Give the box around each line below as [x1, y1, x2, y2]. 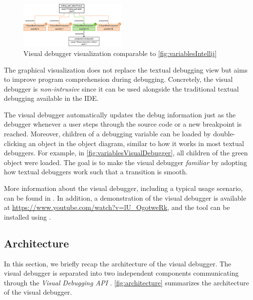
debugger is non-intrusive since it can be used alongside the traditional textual [4, 83, 239, 94]
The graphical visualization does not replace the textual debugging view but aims [4, 64, 248, 75]
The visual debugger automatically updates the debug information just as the [4, 109, 236, 119]
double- [213, 129, 235, 139]
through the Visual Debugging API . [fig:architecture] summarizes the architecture [4, 277, 249, 287]
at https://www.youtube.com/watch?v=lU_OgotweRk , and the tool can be [4, 202, 230, 212]
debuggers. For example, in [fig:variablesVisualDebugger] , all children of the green [4, 148, 248, 158]
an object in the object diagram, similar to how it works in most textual [28, 138, 244, 148]
